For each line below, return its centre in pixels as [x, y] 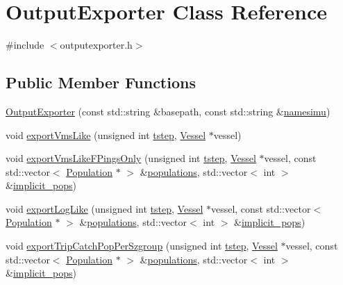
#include [25, 45]
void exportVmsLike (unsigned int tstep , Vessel [106, 135]
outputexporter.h [96, 45]
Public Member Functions [101, 82]
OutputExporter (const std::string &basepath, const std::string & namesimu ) [168, 111]
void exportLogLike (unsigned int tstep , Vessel [104, 208]
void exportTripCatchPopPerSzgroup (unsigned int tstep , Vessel [142, 246]
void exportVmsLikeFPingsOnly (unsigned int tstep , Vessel [131, 158]
